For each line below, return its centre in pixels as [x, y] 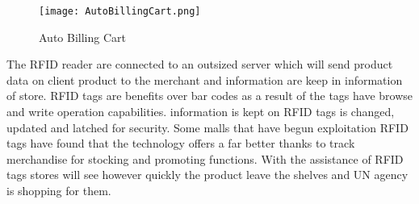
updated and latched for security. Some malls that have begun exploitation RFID [207, 127]
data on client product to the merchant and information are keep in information [205, 79]
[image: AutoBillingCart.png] [120, 11]
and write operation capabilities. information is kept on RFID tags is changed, [201, 112]
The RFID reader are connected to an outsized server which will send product [200, 64]
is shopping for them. [59, 190]
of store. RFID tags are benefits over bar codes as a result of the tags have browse [210, 96]
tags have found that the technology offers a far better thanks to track [181, 143]
